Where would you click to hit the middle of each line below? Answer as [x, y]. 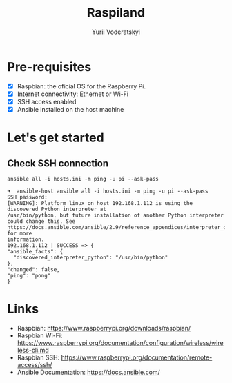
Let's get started [56, 138]
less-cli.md [33, 350]
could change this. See [41, 221]
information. [26, 239]
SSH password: [28, 197]
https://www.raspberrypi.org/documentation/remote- [137, 357]
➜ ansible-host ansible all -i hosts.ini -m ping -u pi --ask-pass [108, 191]
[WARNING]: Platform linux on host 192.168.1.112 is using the [100, 203]
